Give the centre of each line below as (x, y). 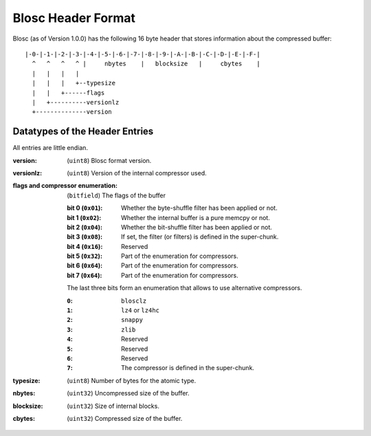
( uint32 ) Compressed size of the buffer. (125, 418)
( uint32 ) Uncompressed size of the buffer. (128, 393)
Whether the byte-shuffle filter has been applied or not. (199, 208)
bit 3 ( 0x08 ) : (85, 237)
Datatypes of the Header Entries (83, 132)
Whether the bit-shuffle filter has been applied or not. (197, 227)
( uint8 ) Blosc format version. (109, 160)
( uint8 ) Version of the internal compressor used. (137, 173)
